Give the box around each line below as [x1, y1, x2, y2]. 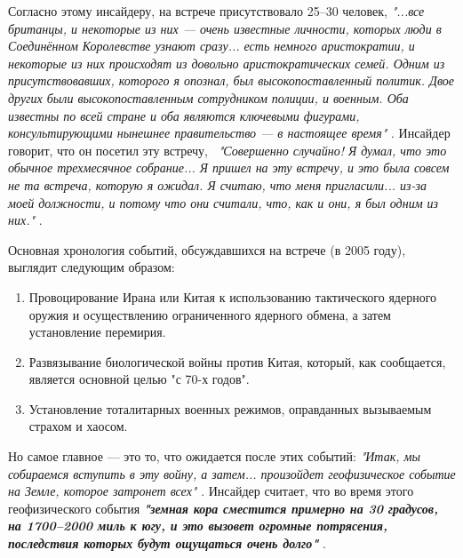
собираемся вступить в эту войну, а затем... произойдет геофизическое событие [8, 464, 456, 482]
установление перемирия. [28, 323, 166, 341]
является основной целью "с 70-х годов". [28, 370, 250, 388]
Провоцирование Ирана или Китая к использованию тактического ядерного [28, 287, 437, 306]
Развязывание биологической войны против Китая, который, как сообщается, [28, 352, 446, 371]
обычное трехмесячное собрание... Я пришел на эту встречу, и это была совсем [8, 158, 450, 177]
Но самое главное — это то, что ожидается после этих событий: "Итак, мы [8, 447, 420, 466]
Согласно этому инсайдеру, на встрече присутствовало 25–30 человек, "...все [8, 2, 425, 20]
